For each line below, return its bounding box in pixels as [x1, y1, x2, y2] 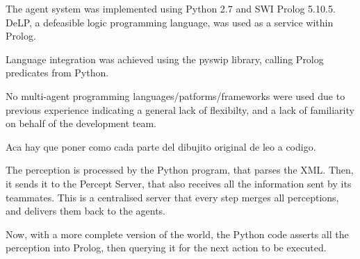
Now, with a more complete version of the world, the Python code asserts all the [6, 226, 349, 241]
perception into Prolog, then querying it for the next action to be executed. [6, 240, 327, 255]
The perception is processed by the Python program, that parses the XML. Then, [6, 162, 354, 177]
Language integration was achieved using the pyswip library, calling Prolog [6, 51, 324, 66]
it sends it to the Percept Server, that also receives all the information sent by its [6, 176, 352, 190]
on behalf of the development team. [6, 116, 156, 131]
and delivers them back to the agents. [6, 203, 166, 218]
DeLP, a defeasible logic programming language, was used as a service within [6, 15, 334, 29]
